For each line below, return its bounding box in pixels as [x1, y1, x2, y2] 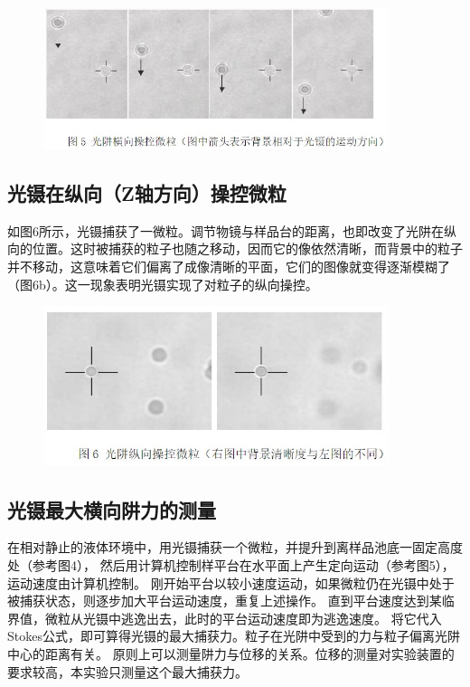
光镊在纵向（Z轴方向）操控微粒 [7, 178, 287, 206]
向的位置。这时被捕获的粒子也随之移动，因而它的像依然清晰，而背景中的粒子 [7, 239, 463, 258]
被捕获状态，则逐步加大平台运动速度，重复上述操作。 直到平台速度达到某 [7, 591, 442, 610]
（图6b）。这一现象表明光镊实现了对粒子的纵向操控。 [7, 274, 318, 293]
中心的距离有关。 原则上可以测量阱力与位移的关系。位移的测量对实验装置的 [7, 644, 455, 663]
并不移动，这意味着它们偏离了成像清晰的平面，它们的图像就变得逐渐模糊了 [7, 256, 450, 275]
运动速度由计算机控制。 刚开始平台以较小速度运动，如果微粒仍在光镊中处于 [7, 573, 455, 592]
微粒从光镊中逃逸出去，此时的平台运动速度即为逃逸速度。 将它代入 [44, 608, 442, 627]
